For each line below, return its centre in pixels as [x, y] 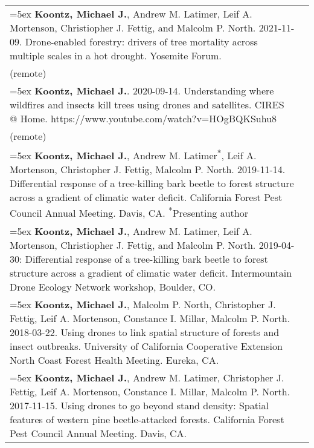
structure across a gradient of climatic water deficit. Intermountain [151, 272]
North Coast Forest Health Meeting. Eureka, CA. [114, 360]
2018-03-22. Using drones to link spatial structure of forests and [145, 332]
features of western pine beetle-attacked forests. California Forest [147, 419]
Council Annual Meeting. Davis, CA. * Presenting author [129, 212]
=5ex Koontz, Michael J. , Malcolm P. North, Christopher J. [143, 304]
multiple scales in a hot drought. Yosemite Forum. [116, 55]
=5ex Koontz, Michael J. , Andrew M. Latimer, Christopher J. [147, 377]
